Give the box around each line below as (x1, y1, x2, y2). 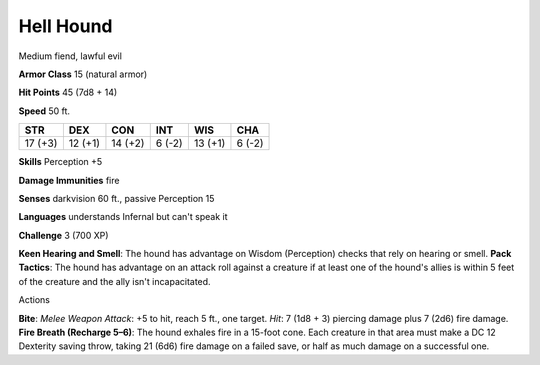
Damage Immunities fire (18, 174, 120, 186)
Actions (18, 294, 50, 306)
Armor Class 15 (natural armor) (18, 68, 148, 80)
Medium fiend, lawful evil (18, 50, 122, 62)
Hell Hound (18, 15, 114, 37)
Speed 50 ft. (18, 105, 70, 117)
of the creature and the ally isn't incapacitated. (18, 275, 211, 287)
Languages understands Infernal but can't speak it (18, 211, 229, 223)
